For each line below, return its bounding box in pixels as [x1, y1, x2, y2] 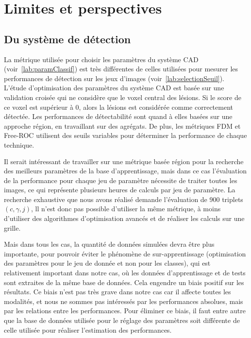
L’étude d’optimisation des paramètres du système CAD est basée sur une [4, 83, 224, 93]
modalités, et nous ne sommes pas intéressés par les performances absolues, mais [4, 296, 243, 306]
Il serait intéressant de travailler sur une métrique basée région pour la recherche [4, 156, 244, 166]
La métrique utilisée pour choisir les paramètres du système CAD [4, 54, 199, 64]
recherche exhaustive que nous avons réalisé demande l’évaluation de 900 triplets [4, 194, 243, 204]
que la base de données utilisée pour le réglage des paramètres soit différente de [4, 315, 240, 325]
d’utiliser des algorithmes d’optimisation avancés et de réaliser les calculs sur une [4, 213, 245, 223]
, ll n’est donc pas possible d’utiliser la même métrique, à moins [31, 203, 221, 214]
